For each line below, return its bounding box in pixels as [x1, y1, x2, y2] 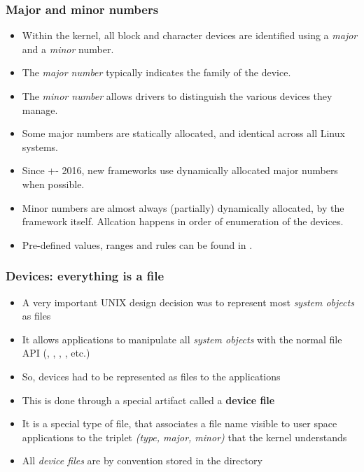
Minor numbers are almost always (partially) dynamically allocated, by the [22, 200, 344, 215]
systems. [22, 139, 58, 154]
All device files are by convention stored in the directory [22, 453, 262, 468]
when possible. [22, 176, 85, 191]
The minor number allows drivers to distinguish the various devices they [22, 89, 332, 103]
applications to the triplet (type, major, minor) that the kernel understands [22, 429, 347, 444]
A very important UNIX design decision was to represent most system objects [22, 294, 354, 309]
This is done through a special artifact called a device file [22, 392, 275, 407]
